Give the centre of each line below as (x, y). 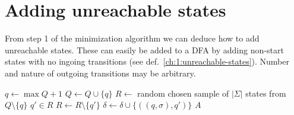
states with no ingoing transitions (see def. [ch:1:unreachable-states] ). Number (147, 61)
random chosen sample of (183, 93)
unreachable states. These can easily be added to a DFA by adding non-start (144, 49)
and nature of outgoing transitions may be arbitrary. (100, 73)
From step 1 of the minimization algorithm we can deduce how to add (132, 38)
